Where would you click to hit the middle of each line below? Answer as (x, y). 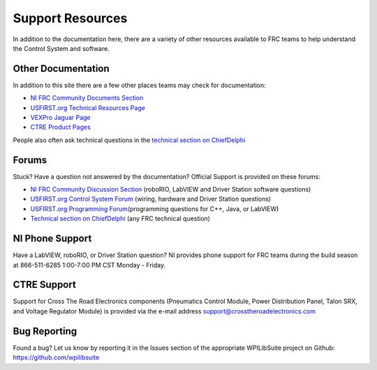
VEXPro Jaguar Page (60, 118)
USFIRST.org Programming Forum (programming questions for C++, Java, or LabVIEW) (155, 208)
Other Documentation (61, 69)
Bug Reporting (45, 331)
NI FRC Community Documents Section (87, 98)
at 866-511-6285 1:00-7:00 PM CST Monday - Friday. (89, 265)
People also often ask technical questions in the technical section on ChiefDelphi (129, 140)
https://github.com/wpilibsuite (56, 357)
